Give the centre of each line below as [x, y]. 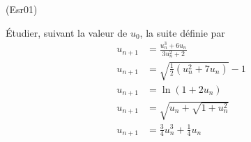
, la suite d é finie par [182, 32]
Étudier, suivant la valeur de [67, 32]
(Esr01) [22, 9]
